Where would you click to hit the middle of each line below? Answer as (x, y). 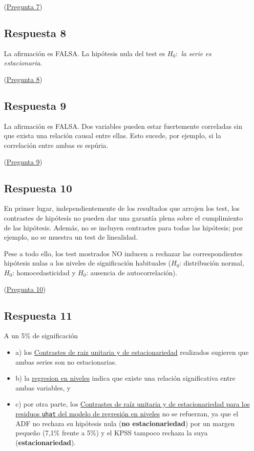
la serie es (196, 53)
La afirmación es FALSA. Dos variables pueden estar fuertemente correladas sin (123, 126)
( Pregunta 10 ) (25, 289)
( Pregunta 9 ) (23, 161)
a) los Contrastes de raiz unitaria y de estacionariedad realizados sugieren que (132, 352)
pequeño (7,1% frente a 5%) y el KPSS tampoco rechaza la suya (111, 433)
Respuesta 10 (38, 188)
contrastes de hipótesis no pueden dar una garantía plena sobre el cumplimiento (123, 217)
